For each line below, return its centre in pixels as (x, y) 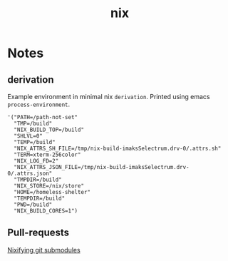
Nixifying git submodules (44, 250)
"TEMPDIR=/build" (40, 198)
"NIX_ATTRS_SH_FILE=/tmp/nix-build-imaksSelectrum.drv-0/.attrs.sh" (118, 148)
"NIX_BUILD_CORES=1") (46, 211)
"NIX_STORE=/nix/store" (49, 186)
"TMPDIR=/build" (38, 180)
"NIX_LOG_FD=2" (36, 161)
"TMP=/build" (33, 123)
